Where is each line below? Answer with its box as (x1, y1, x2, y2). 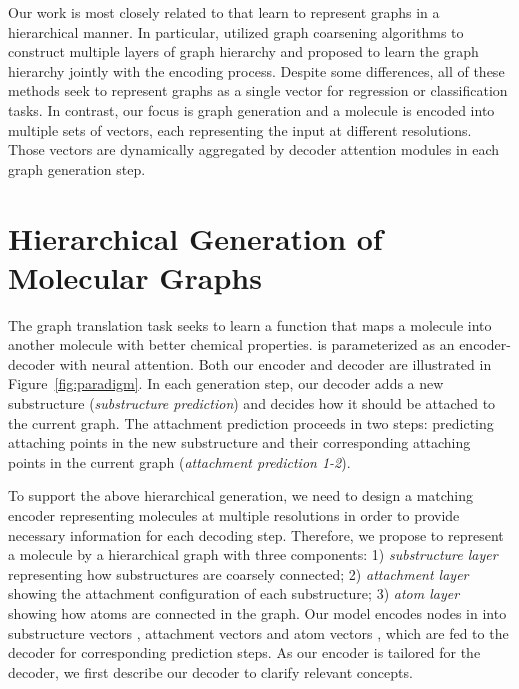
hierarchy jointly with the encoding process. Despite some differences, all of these (8, 60, 505, 81)
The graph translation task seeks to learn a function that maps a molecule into (8, 314, 492, 335)
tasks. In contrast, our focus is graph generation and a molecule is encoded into (8, 99, 495, 120)
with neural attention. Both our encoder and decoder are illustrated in (59, 353, 492, 374)
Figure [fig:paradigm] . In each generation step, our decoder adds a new (8, 373, 444, 394)
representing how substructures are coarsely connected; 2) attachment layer (8, 563, 469, 584)
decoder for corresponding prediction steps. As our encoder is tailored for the (8, 642, 481, 663)
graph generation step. (8, 158, 146, 179)
